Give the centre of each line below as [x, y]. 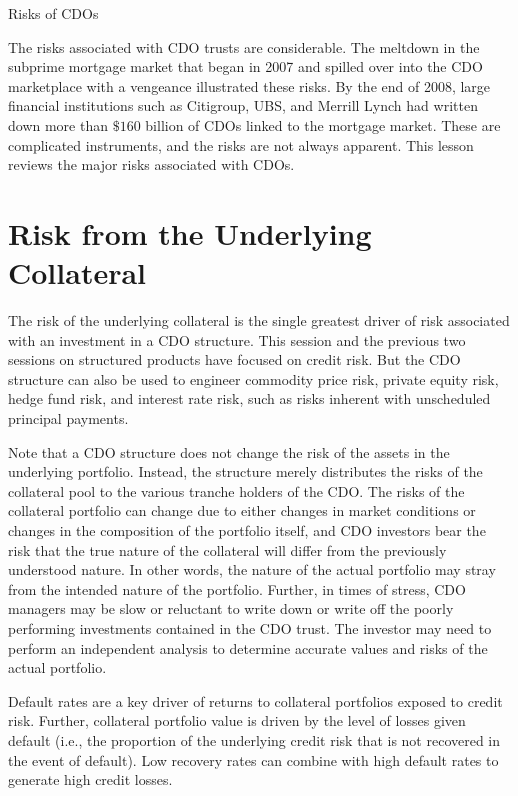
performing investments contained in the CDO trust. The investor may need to [250, 627]
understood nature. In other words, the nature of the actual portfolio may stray [252, 569]
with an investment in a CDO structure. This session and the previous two [237, 339]
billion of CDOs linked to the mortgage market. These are [323, 124]
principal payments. [68, 418]
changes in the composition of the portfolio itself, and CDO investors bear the [247, 530]
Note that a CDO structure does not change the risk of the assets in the [229, 451]
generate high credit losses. [90, 779]
